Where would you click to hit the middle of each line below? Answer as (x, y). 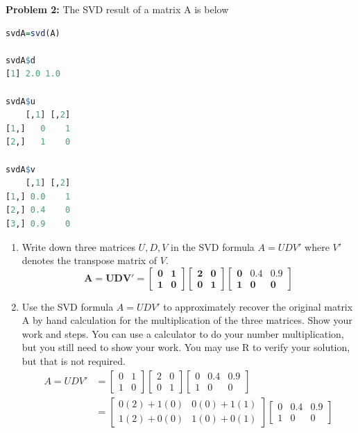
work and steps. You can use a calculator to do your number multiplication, (183, 333)
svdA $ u (20, 101)
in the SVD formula (213, 246)
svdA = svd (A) (33, 33)
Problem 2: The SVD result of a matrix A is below (117, 9)
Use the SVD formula (68, 306)
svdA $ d (20, 60)
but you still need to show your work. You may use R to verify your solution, (186, 347)
